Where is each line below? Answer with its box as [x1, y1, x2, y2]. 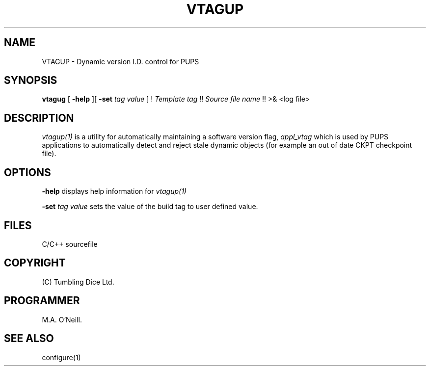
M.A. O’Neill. [42, 315, 82, 324]
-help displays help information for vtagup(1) [42, 187, 187, 196]
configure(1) [42, 353, 81, 362]
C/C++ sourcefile [42, 239, 98, 248]
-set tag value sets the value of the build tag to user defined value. [42, 202, 258, 211]
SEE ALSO [4, 332, 54, 345]
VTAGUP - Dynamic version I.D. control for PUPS [42, 57, 199, 66]
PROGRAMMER [4, 294, 80, 307]
